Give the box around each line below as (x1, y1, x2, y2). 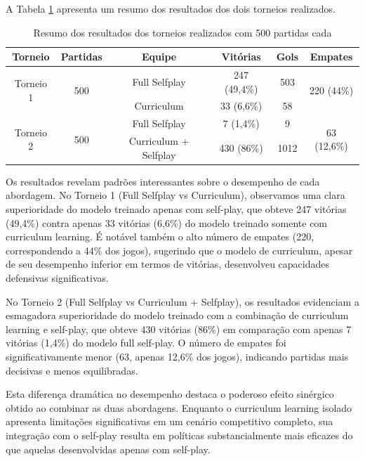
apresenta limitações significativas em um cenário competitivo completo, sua (6, 414, 333, 429)
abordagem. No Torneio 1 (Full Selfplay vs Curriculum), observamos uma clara (6, 188, 345, 202)
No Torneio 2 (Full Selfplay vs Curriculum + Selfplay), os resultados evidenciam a (6, 294, 359, 309)
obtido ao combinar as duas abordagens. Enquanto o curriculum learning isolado (6, 400, 352, 415)
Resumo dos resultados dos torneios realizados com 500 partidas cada (33, 25, 332, 39)
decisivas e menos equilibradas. (6, 363, 138, 377)
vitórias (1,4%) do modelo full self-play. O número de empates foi (6, 335, 286, 350)
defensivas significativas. (6, 271, 109, 285)
